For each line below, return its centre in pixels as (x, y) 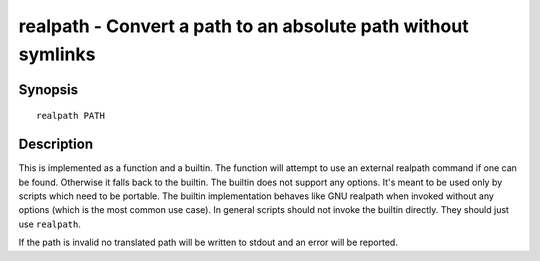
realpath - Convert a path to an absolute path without (243, 26)
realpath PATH (70, 116)
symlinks (57, 54)
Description (56, 144)
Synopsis (48, 89)
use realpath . (50, 224)
